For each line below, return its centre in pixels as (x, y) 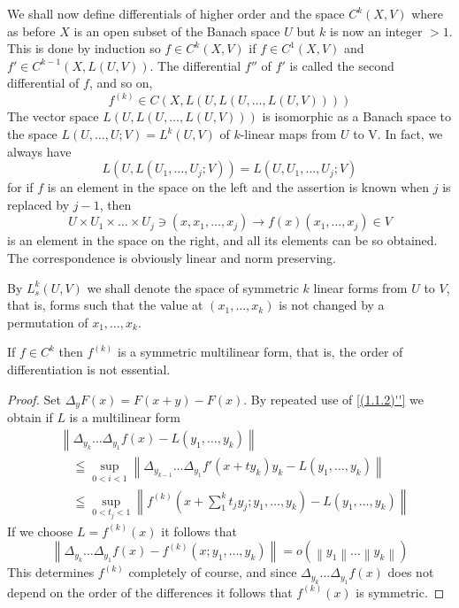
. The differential (195, 65)
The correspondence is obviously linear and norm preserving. (172, 257)
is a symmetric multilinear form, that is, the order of (260, 352)
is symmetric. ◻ (400, 592)
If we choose (40, 531)
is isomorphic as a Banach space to (357, 116)
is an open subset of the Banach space (177, 31)
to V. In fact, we (398, 134)
